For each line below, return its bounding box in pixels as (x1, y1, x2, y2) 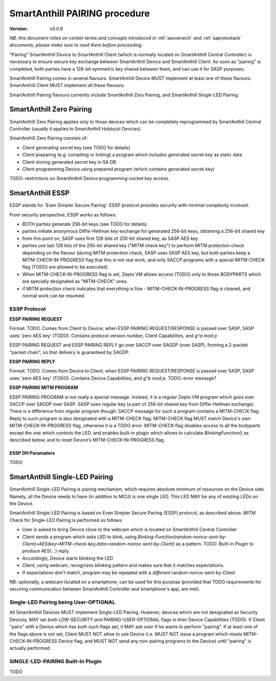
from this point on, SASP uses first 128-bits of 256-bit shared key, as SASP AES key (22, 235, 199, 241)
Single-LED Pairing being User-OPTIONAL (9, 599, 116, 606)
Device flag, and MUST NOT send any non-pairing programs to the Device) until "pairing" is (58, 638, 251, 644)
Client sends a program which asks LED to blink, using (22, 534, 137, 540)
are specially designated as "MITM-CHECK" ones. (22, 278, 128, 284)
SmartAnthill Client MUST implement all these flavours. (9, 82, 125, 89)
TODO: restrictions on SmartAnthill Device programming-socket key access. (9, 175, 170, 182)
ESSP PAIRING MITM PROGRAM (9, 384, 79, 391)
